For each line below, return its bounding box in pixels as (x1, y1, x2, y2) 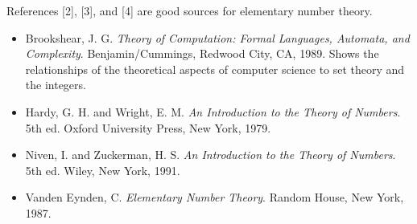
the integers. (25, 76, 86, 93)
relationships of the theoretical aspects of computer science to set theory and (25, 60, 405, 77)
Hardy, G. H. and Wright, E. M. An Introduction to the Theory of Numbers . (25, 103, 401, 120)
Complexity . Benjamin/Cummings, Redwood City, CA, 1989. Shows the (25, 45, 379, 62)
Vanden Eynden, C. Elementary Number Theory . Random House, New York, (25, 189, 404, 206)
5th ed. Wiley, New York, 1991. (25, 161, 180, 178)
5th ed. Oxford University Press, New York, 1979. (25, 119, 271, 136)
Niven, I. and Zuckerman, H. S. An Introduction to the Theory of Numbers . (25, 146, 396, 163)
